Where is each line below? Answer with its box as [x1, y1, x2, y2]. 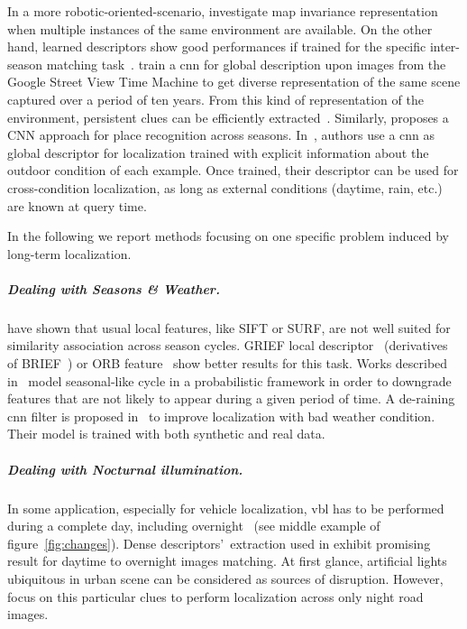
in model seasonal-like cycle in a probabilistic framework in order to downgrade [7, 371, 452, 390]
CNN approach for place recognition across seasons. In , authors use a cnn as [7, 125, 435, 144]
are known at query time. [7, 196, 147, 215]
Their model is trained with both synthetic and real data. [7, 424, 325, 443]
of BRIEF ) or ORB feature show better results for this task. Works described [7, 354, 448, 373]
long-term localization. [7, 244, 132, 263]
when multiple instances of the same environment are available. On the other [7, 19, 433, 38]
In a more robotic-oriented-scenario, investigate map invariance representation [7, 2, 438, 20]
